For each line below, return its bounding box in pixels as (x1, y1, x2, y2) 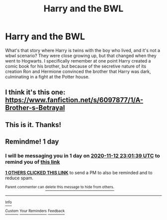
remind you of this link (5, 158, 61, 165)
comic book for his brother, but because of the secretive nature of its (5, 63, 147, 69)
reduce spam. (5, 175, 34, 181)
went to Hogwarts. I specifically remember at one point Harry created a (5, 58, 151, 64)
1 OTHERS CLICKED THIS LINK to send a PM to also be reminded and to (5, 170, 153, 176)
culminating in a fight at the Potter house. (5, 73, 90, 79)
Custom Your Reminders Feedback (5, 209, 65, 214)
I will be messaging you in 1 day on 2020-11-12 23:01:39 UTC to (5, 152, 161, 159)
